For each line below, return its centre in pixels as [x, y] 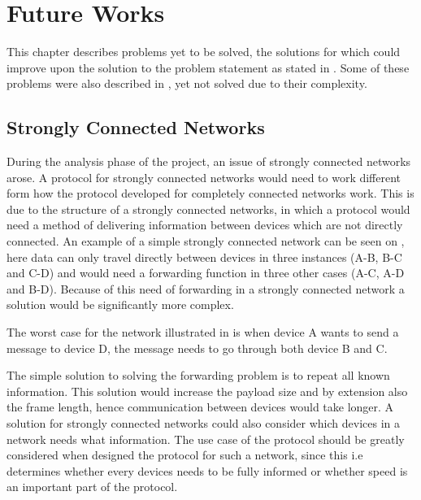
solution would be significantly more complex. [120, 304]
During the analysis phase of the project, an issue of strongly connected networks [209, 161]
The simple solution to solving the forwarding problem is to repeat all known [198, 375]
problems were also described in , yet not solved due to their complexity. [187, 83]
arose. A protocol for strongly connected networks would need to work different [204, 177]
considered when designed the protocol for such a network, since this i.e [185, 455]
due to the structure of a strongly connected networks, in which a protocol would [208, 209]
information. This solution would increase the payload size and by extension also [207, 391]
